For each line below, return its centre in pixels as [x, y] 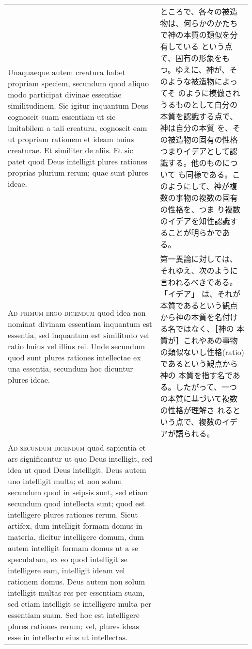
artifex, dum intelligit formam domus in [75, 526]
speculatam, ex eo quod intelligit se [68, 559]
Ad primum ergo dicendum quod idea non [77, 312]
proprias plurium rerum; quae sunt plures [78, 172]
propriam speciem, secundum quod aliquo [78, 83]
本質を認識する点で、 [199, 116]
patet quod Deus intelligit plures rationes [78, 161]
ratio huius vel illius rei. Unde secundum [77, 346]
